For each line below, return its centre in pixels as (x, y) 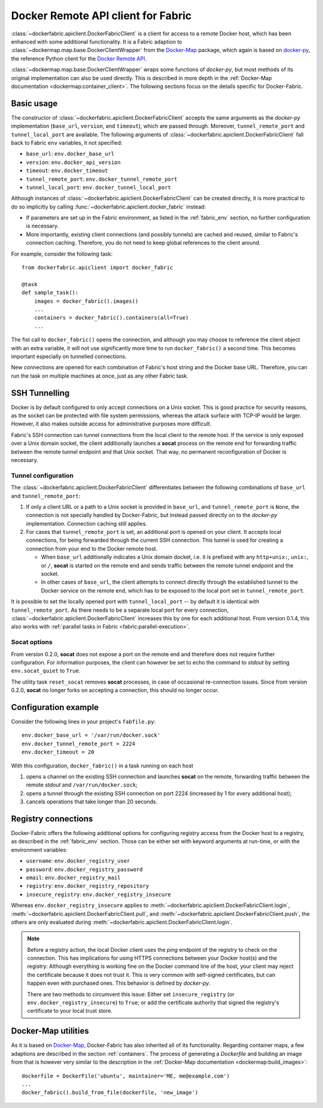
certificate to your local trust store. (70, 1011)
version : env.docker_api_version (73, 162)
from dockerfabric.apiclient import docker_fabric (97, 268)
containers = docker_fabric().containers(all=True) (111, 318)
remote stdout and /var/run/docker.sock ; (82, 785)
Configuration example (55, 707)
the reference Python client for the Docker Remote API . (79, 58)
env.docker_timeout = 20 (58, 752)
